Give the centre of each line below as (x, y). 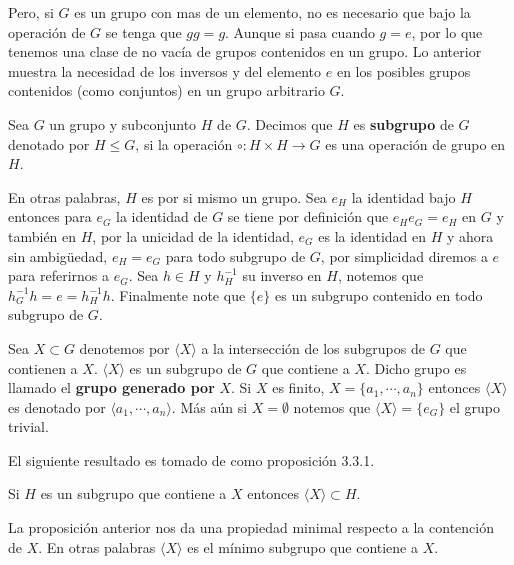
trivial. (28, 426)
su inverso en (282, 275)
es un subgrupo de (185, 367)
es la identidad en (372, 235)
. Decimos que (289, 123)
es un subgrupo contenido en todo (379, 294)
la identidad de (162, 216)
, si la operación (184, 143)
